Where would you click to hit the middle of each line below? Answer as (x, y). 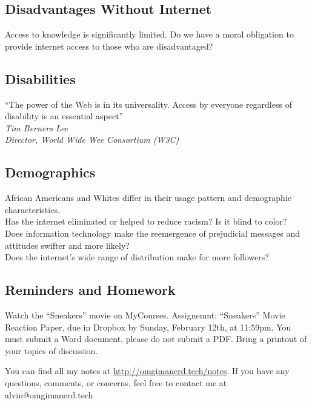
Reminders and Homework (90, 290)
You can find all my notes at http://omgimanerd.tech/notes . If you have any (147, 371)
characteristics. (32, 209)
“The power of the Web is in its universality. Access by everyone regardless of (148, 104)
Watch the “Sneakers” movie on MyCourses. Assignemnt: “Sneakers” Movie (145, 314)
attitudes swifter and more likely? (67, 245)
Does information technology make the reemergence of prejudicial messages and (153, 233)
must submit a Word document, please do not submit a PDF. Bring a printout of (156, 339)
